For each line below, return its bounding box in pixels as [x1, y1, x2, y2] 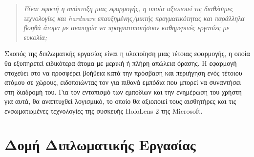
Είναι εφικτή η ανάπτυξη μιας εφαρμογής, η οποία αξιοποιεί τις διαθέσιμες [23, 3, 233, 13]
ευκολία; [23, 32, 47, 42]
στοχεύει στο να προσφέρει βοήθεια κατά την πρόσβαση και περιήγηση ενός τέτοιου [4, 67, 242, 78]
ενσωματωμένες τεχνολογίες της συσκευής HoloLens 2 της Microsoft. [4, 105, 203, 116]
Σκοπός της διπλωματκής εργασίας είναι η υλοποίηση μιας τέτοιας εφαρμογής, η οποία [4, 48, 250, 59]
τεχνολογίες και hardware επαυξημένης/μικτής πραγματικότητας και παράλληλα [23, 13, 245, 23]
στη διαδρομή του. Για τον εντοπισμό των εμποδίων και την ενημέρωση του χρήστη [4, 86, 242, 97]
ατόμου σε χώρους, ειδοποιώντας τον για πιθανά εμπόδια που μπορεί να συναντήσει [4, 77, 241, 87]
